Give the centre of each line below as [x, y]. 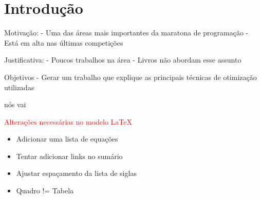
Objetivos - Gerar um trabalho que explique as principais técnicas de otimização [130, 77]
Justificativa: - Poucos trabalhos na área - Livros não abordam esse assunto [123, 60]
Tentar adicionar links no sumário [69, 156]
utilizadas [19, 87]
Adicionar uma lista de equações [67, 139]
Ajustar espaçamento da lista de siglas [76, 173]
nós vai [15, 104]
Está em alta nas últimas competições [64, 42]
